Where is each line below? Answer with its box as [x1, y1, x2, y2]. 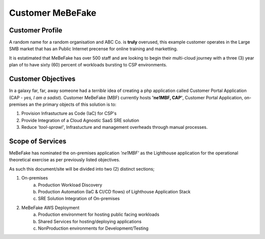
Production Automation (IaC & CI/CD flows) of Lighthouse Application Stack [38, 188, 191, 194]
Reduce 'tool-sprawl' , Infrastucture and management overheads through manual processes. [21, 124, 208, 130]
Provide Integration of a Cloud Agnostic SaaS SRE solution [21, 117, 139, 123]
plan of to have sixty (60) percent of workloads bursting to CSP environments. [9, 62, 167, 68]
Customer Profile [9, 26, 62, 34]
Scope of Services [9, 137, 66, 145]
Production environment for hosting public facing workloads [38, 211, 159, 217]
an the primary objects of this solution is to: [28, 101, 117, 107]
